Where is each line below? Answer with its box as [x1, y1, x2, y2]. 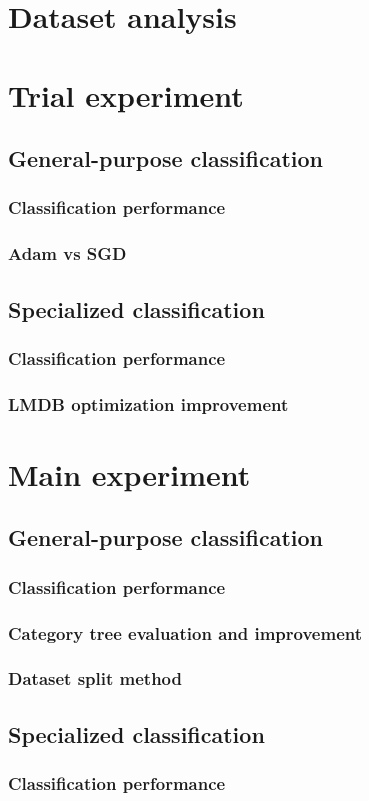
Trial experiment [8, 74, 244, 115]
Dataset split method [8, 666, 182, 691]
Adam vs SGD [8, 241, 127, 266]
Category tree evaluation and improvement [8, 620, 362, 645]
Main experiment [8, 453, 251, 494]
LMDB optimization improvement [8, 391, 289, 416]
